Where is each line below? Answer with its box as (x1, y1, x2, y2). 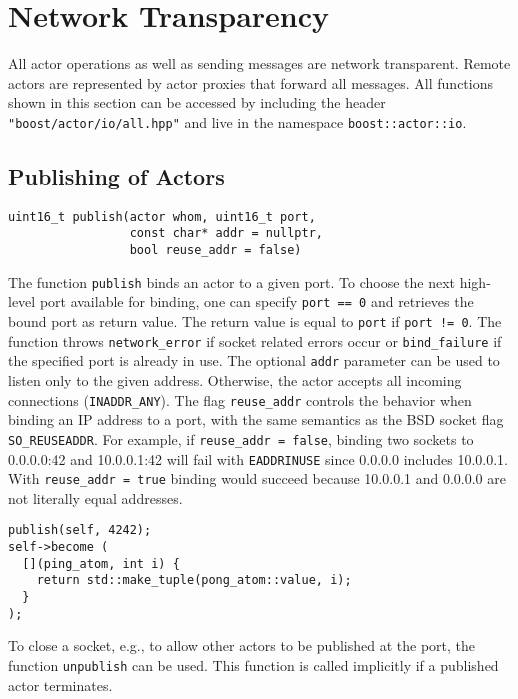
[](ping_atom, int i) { (22, 556, 180, 571)
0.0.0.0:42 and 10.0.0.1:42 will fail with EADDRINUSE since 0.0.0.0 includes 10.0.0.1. (8, 448, 508, 469)
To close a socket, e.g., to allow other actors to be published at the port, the (8, 635, 476, 656)
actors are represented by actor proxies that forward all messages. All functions (8, 72, 493, 93)
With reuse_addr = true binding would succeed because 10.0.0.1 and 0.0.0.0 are (8, 468, 506, 489)
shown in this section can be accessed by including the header (8, 92, 386, 113)
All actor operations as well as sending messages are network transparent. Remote (8, 53, 511, 74)
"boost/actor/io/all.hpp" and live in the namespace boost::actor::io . (8, 111, 467, 132)
